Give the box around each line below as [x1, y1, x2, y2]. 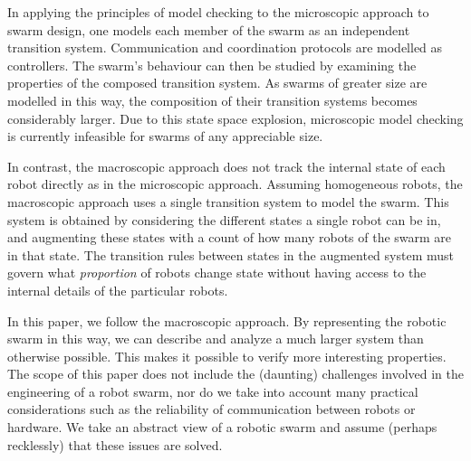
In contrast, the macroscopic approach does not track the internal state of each [7, 156, 446, 175]
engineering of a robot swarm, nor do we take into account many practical [7, 381, 418, 400]
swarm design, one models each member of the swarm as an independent [7, 20, 410, 39]
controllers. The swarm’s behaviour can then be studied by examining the [7, 55, 417, 74]
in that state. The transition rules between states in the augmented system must [7, 245, 454, 264]
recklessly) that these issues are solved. [7, 435, 223, 454]
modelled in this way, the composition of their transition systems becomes [7, 90, 418, 109]
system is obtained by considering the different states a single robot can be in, [7, 210, 441, 229]
